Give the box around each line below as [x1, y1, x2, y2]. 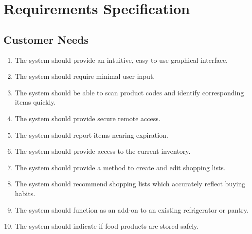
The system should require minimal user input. [15, 71, 155, 81]
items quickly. [15, 97, 56, 107]
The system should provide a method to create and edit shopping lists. [15, 162, 226, 172]
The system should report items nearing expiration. [15, 129, 168, 140]
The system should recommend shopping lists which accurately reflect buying [15, 179, 246, 189]
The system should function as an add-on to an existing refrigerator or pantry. [15, 204, 249, 215]
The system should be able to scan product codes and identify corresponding [15, 87, 244, 97]
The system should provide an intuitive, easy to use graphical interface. [15, 54, 228, 65]
